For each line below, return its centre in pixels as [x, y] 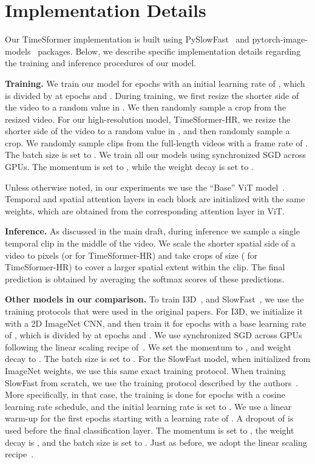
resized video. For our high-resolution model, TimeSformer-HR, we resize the [148, 119]
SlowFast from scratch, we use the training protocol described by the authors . [152, 382]
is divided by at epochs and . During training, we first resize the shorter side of [152, 95]
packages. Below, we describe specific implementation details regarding [169, 51]
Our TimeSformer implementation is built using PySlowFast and [127, 39]
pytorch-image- [280, 39]
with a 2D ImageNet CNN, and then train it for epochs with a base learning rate [156, 323]
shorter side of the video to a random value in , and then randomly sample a [147, 131]
